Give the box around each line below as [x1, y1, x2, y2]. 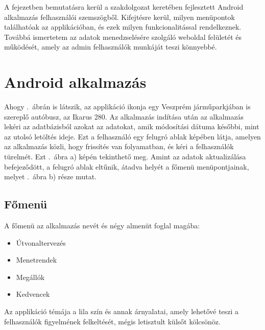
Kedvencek [16, 289, 50, 299]
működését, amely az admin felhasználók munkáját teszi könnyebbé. [4, 41, 217, 52]
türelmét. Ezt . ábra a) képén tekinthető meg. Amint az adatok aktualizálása [4, 151, 246, 162]
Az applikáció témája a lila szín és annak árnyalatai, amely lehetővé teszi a [4, 306, 239, 317]
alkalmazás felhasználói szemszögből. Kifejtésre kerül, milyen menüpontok [4, 11, 235, 22]
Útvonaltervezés [16, 237, 66, 248]
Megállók [16, 271, 45, 282]
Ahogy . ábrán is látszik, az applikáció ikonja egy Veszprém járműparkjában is [4, 101, 251, 112]
